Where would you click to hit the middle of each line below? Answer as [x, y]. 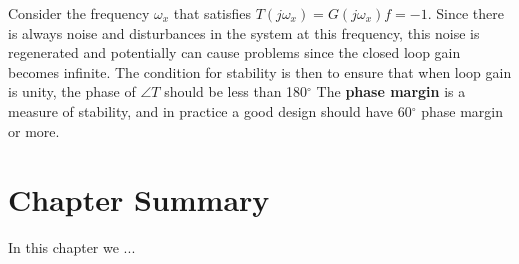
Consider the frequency [79, 13]
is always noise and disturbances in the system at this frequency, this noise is [244, 32]
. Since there [465, 13]
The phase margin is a [391, 91]
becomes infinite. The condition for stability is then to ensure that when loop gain [260, 71]
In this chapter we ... [72, 247]
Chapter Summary [139, 199]
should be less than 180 [236, 91]
